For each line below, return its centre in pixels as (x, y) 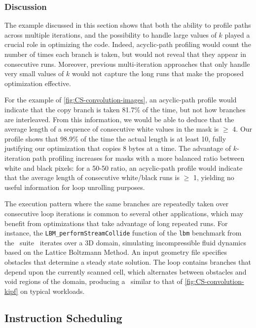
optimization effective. (38, 83)
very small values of (34, 73)
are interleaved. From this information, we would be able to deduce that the (119, 119)
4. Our (242, 129)
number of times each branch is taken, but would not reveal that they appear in (125, 54)
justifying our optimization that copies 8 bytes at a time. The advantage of (118, 148)
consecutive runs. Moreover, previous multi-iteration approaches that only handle (127, 64)
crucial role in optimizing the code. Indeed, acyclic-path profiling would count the (128, 44)
